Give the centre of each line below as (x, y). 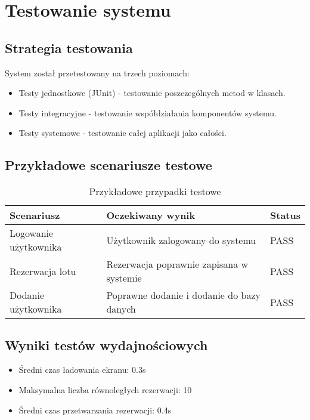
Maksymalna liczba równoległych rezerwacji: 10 (105, 389)
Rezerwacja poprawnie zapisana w (177, 264)
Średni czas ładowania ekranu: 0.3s (82, 370)
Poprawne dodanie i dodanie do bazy (183, 295)
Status (285, 215)
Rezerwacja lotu (43, 271)
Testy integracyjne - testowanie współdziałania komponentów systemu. (148, 112)
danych (121, 309)
